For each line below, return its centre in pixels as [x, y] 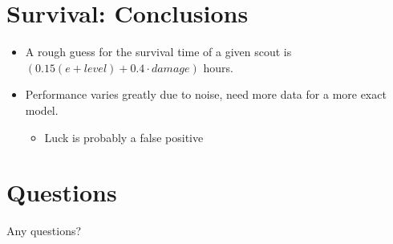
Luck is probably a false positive [124, 137]
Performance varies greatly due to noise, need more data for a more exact [206, 94]
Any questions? [44, 231]
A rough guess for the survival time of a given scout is [158, 52]
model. [42, 110]
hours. [218, 67]
